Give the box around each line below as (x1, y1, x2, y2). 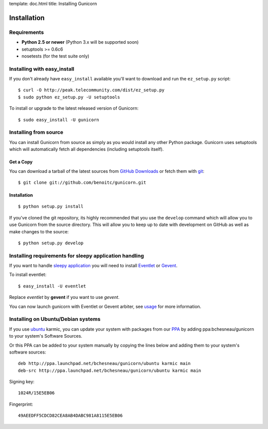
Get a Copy (9, 159, 33, 165)
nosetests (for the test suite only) (21, 53, 89, 59)
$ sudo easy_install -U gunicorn (18, 117, 99, 123)
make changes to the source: (9, 228, 69, 234)
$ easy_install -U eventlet (18, 283, 86, 289)
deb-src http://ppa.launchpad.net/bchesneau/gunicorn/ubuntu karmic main (18, 367, 201, 373)
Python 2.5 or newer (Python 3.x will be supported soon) (21, 39, 139, 45)
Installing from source (9, 129, 64, 136)
